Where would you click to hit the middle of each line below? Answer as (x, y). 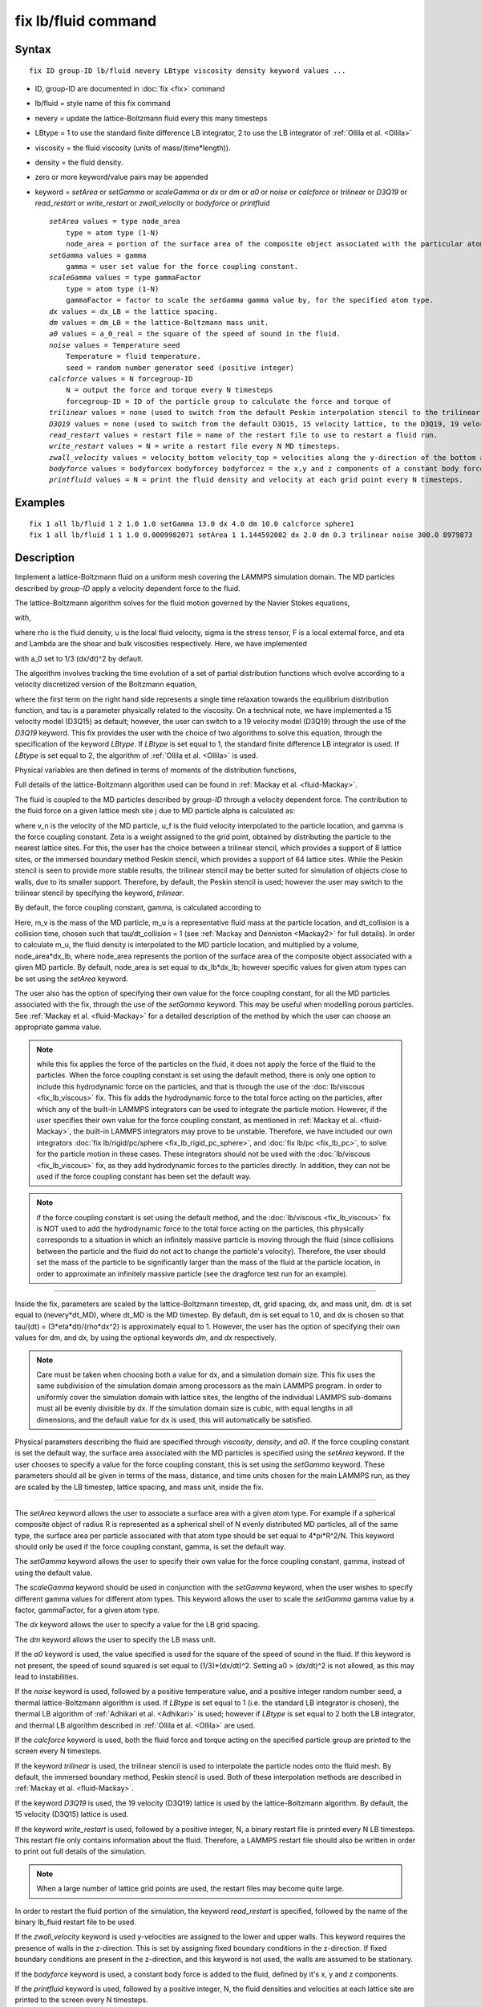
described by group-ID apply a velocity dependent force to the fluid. (127, 588)
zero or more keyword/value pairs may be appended (121, 177)
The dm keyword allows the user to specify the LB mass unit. (115, 1639)
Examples (40, 503)
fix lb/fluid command (86, 21)
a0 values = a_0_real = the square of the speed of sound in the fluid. (195, 334)
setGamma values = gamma (98, 255)
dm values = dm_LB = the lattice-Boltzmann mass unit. (159, 322)
